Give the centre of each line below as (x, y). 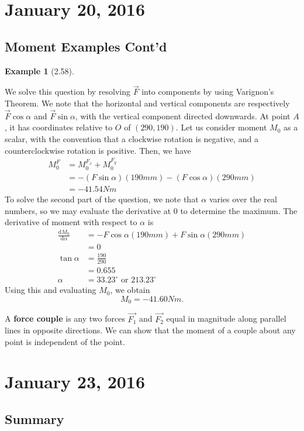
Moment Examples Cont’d (86, 46)
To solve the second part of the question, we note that (102, 199)
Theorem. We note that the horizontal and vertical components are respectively (147, 103)
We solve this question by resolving (68, 92)
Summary (34, 419)
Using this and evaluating (51, 290)
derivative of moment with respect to (71, 222)
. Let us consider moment (221, 127)
